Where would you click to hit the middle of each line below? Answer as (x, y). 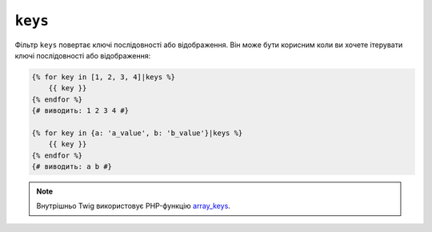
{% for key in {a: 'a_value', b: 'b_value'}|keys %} (137, 133)
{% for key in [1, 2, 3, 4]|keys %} (104, 77)
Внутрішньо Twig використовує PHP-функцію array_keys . (134, 206)
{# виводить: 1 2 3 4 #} (80, 111)
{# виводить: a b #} (72, 167)
